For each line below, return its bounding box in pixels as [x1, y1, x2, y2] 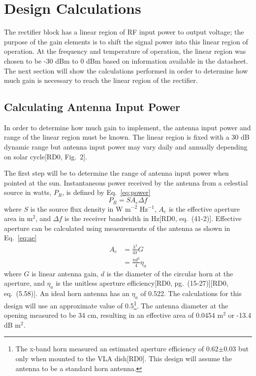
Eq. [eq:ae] [4, 232, 37, 243]
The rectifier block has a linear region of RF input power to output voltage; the [4, 27, 244, 37]
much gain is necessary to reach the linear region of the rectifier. [4, 75, 198, 85]
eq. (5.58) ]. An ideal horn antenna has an [4, 288, 129, 299]
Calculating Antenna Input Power [4, 99, 181, 114]
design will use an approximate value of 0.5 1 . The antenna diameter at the [4, 299, 228, 310]
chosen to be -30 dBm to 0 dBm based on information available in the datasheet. [4, 55, 248, 66]
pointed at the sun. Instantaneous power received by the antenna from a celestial [4, 177, 248, 188]
